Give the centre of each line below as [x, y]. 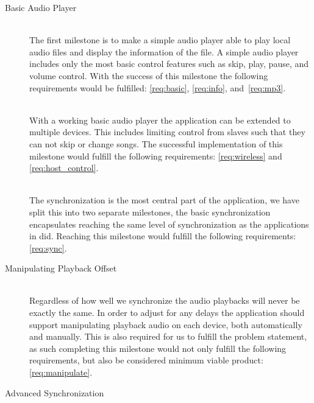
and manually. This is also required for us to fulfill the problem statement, [168, 336]
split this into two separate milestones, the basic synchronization [150, 212]
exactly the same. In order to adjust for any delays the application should [167, 313]
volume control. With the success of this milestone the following [149, 75]
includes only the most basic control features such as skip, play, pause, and [169, 64]
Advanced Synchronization [55, 392]
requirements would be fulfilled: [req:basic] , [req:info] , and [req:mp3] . [158, 87]
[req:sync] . [48, 247]
